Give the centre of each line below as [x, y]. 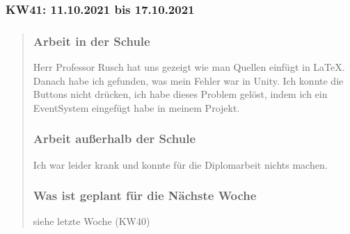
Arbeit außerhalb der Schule [114, 139]
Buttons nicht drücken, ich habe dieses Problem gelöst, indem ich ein [180, 94]
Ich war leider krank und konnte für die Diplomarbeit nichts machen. [180, 164]
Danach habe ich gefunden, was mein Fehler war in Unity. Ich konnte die [188, 80]
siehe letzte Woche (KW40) [92, 221]
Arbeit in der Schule [92, 41]
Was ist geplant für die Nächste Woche [145, 195]
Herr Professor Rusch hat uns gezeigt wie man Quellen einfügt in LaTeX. [189, 67]
